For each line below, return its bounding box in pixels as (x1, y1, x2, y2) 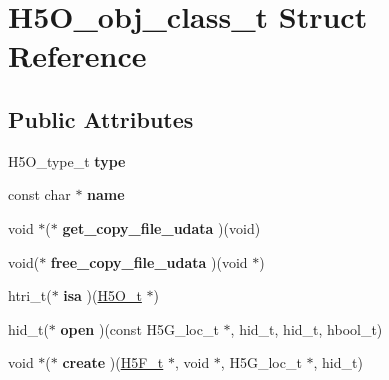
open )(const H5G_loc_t (60, 318, 219, 339)
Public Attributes (8, 103, 194, 134)
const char (8, 184, 71, 205)
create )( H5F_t (62, 352, 164, 373)
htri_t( (8, 285, 52, 306)
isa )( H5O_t (63, 285, 142, 306)
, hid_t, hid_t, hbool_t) (230, 318, 383, 339)
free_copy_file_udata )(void (50, 251, 248, 272)
